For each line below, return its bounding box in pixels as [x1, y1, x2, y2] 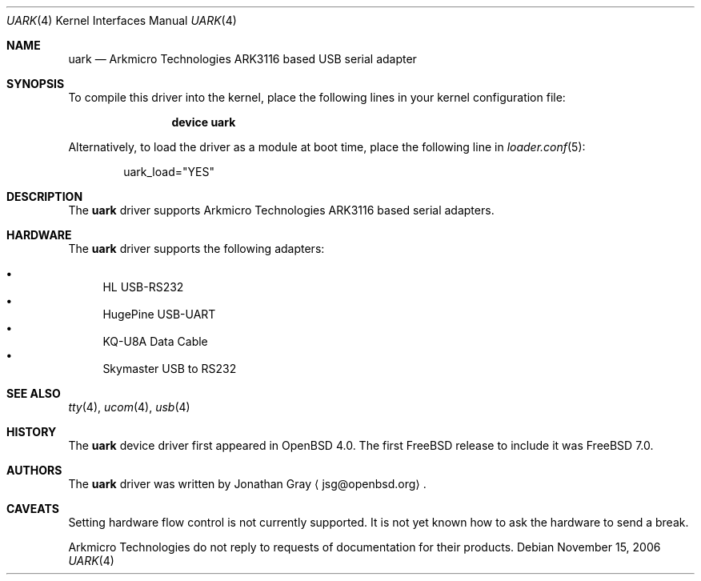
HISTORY [6, 425, 57, 439]
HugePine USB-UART [102, 307, 216, 321]
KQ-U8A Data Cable [102, 335, 208, 348]
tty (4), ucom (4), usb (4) [68, 400, 190, 414]
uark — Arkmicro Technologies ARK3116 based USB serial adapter [68, 52, 417, 66]
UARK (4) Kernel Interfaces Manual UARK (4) [6, 14, 237, 27]
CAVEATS [6, 502, 59, 515]
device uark [171, 115, 236, 129]
